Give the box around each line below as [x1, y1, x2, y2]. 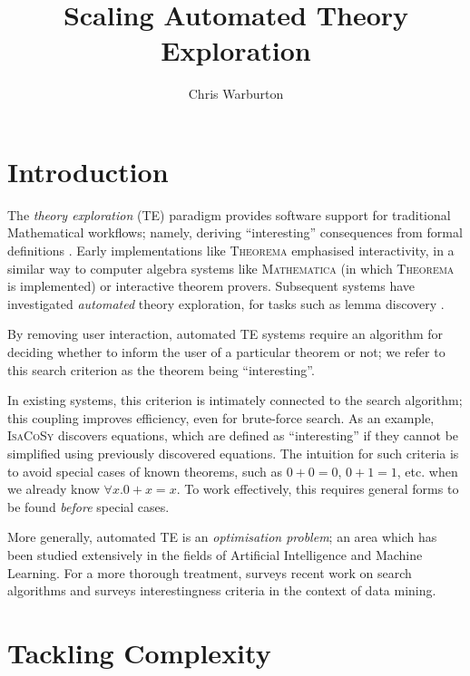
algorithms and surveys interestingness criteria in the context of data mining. [7, 581, 436, 600]
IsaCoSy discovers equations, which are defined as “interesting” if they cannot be [7, 426, 459, 445]
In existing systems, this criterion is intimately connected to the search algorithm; [7, 391, 463, 410]
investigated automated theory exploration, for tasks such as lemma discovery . [7, 294, 445, 313]
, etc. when [397, 461, 458, 480]
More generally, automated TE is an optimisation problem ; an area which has [7, 527, 437, 546]
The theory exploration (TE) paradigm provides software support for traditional [7, 205, 451, 224]
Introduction [7, 152, 169, 189]
